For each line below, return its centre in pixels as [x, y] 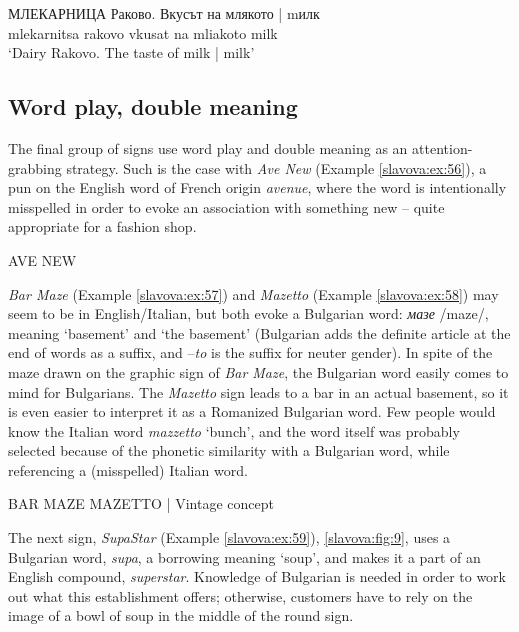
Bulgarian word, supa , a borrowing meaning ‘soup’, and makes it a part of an [244, 556]
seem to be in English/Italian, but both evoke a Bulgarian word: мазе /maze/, [248, 313]
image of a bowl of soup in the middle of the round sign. [181, 615]
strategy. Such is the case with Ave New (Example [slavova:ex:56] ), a [276, 167]
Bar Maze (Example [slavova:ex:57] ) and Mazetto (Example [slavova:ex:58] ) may [253, 293]
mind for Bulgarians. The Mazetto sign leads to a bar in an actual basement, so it [258, 391]
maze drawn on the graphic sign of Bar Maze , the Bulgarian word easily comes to [258, 371]
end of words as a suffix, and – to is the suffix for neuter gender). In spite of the [250, 352]
